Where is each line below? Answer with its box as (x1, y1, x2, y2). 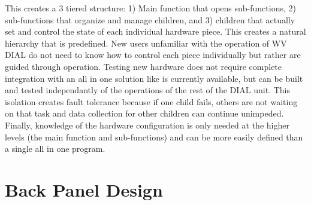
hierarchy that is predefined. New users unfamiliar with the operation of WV (5, 36, 287, 49)
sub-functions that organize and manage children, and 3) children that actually (5, 13, 295, 26)
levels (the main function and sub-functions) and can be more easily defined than (5, 130, 303, 143)
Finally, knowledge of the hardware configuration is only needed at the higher (5, 118, 289, 131)
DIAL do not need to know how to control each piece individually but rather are (5, 48, 301, 61)
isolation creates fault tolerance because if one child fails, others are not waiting (5, 95, 298, 108)
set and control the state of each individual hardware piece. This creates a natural (5, 25, 306, 38)
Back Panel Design (5, 177, 163, 201)
